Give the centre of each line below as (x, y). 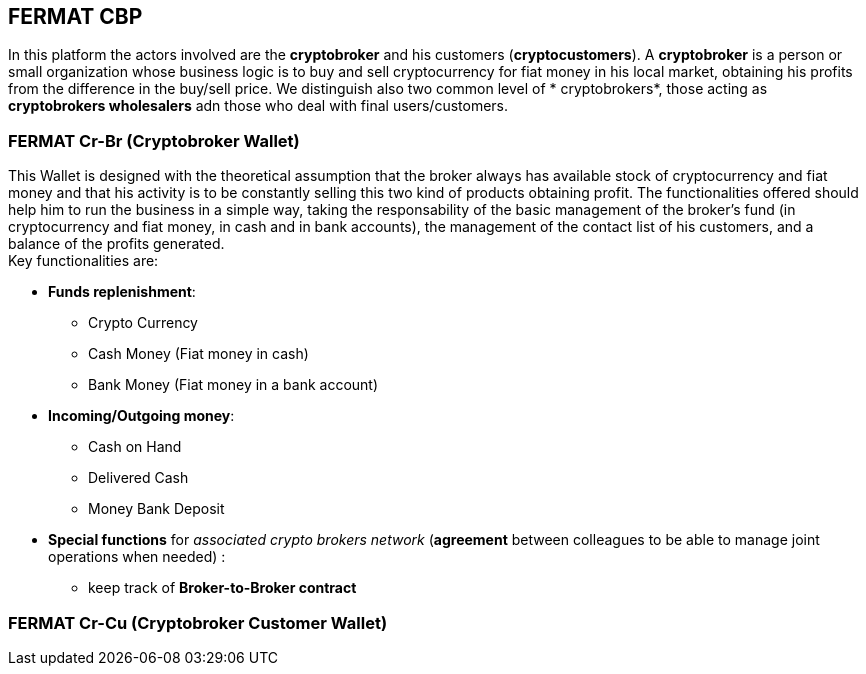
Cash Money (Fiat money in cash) (198, 354)
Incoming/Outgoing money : (141, 416)
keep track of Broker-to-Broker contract (222, 588)
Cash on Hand (135, 447)
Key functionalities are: (83, 261)
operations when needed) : (137, 557)
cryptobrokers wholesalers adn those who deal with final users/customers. (258, 106)
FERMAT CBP (75, 16)
